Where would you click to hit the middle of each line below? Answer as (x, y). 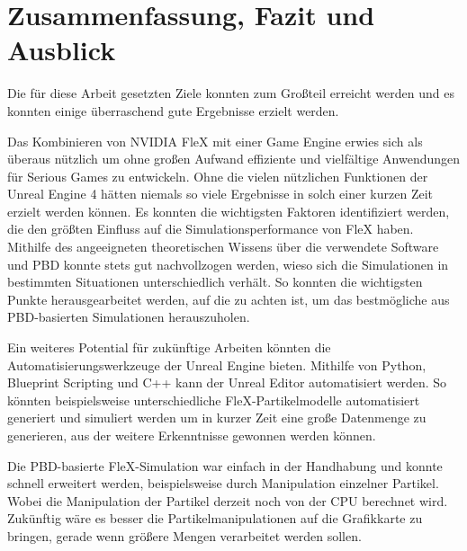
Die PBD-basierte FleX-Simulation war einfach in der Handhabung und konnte (225, 465)
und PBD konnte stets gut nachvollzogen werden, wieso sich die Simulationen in (228, 264)
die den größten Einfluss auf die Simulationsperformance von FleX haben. (211, 229)
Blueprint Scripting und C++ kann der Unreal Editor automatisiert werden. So (227, 382)
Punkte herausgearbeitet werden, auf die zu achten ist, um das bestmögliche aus (229, 299)
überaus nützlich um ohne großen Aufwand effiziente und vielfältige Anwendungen (234, 159)
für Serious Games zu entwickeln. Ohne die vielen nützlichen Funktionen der (218, 176)
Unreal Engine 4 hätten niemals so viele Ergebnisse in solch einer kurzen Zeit (220, 194)
